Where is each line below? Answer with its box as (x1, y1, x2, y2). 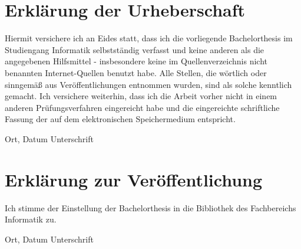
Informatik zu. (5, 213, 57, 225)
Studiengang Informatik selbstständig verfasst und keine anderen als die (5, 43, 264, 55)
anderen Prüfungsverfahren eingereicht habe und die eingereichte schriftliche (5, 101, 280, 113)
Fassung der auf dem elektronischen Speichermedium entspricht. (5, 113, 236, 125)
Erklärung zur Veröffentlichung (5, 167, 263, 191)
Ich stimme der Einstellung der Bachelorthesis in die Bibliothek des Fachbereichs (5, 201, 296, 214)
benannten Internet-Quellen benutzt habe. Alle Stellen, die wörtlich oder (5, 66, 267, 78)
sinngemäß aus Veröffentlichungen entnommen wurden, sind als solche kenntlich (5, 78, 292, 90)
